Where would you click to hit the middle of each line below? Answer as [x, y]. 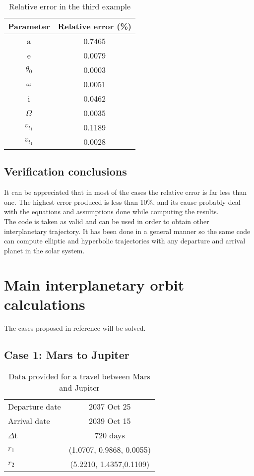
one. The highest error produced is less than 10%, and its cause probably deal [122, 202]
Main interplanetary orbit [94, 284]
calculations [45, 304]
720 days [110, 435]
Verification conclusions [65, 171]
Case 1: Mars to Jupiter [67, 354]
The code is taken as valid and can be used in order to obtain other [107, 221]
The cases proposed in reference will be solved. [75, 327]
